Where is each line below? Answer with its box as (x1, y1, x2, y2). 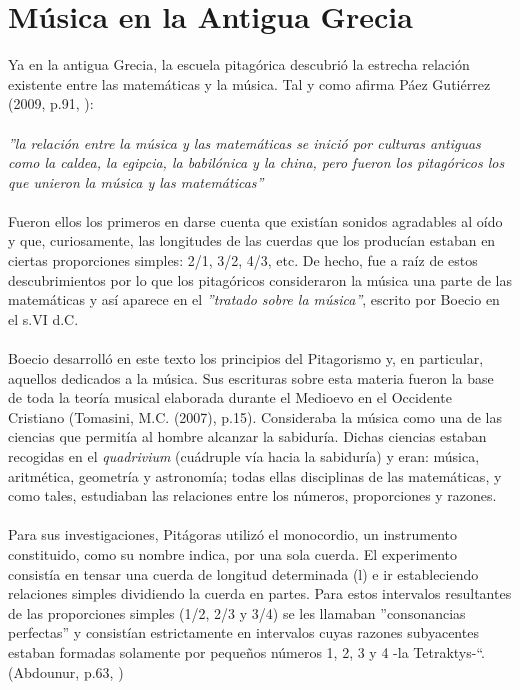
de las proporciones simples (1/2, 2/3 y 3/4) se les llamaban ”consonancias (8, 602, 466, 623)
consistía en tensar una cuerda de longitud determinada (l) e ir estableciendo (8, 563, 479, 584)
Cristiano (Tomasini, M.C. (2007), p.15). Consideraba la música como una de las (8, 406, 502, 427)
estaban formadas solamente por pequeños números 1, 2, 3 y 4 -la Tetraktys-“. (8, 641, 485, 662)
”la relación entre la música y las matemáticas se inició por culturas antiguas (8, 132, 481, 153)
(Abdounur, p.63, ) (8, 661, 124, 682)
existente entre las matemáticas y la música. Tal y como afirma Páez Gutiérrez (8, 73, 491, 94)
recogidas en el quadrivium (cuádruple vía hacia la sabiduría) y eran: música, (8, 446, 480, 466)
